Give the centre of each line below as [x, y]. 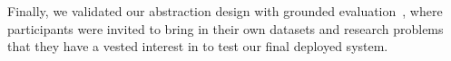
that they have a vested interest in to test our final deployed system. [198, 46]
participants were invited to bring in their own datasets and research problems [225, 28]
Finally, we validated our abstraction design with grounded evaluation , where [225, 11]
